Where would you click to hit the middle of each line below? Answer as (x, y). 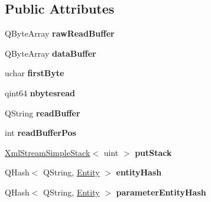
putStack (153, 152)
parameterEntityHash (161, 192)
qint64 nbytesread (40, 92)
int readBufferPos (40, 133)
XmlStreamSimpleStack (48, 152)
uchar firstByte (35, 73)
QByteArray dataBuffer (51, 53)
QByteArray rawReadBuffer (60, 33)
